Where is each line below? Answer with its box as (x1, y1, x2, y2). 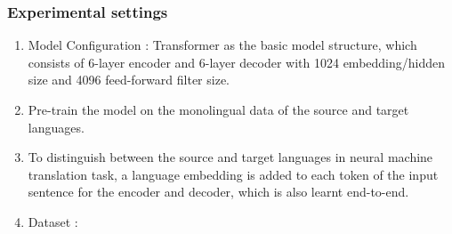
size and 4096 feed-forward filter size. (28, 70, 230, 89)
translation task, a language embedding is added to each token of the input (28, 165, 439, 183)
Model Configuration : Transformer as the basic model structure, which (28, 36, 417, 54)
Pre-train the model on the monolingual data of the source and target (28, 101, 409, 118)
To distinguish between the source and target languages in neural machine (28, 148, 433, 166)
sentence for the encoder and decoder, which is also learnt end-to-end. (28, 182, 409, 201)
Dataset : (28, 212, 78, 230)
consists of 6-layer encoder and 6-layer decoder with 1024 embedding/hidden (28, 52, 446, 71)
